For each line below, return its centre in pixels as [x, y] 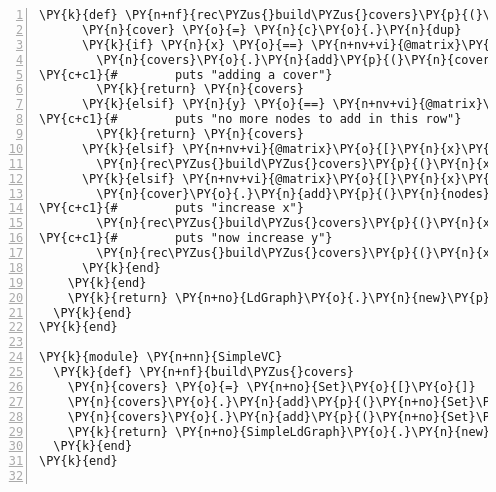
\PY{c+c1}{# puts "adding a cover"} [186, 74]
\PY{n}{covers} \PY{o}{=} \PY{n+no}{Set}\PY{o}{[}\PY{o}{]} [271, 386]
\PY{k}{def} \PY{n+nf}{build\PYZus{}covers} [203, 372]
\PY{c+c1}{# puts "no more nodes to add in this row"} [250, 119]
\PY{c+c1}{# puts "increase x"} [171, 208]
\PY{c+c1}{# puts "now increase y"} [186, 238]
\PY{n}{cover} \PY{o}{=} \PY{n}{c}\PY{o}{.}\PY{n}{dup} [271, 29]
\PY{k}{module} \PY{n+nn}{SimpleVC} [161, 357]
